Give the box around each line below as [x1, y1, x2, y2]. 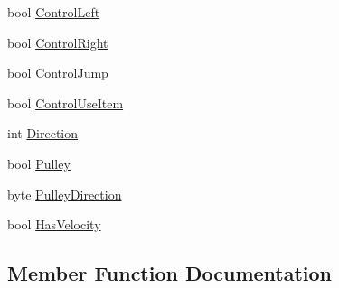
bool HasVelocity [7, 215, 101, 234]
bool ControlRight [7, 33, 108, 51]
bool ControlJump [7, 63, 108, 82]
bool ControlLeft [7, 3, 100, 21]
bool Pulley [7, 153, 71, 172]
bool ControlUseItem [7, 93, 124, 112]
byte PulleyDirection [7, 184, 122, 203]
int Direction [7, 124, 79, 143]
